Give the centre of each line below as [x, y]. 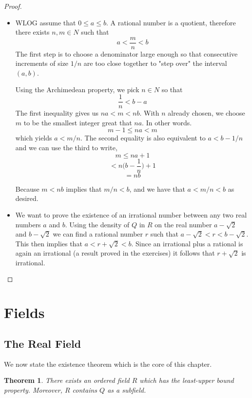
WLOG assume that [46, 22]
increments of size [42, 63]
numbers [28, 224]
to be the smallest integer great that [78, 122]
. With [149, 113]
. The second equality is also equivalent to [143, 138]
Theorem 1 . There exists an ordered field [67, 380]
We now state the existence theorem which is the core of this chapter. [108, 364]
